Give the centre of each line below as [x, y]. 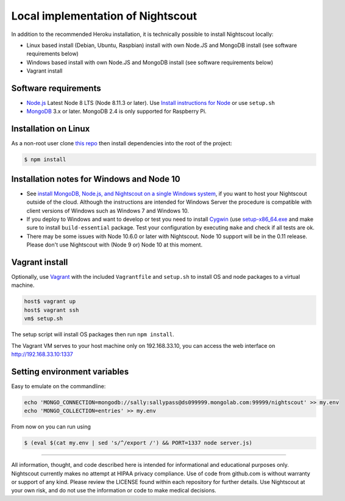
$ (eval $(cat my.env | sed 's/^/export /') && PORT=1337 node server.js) [138, 443]
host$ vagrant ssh [52, 310]
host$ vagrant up [50, 301]
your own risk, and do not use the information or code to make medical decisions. [114, 491]
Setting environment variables [70, 371]
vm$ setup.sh [44, 319]
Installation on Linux [51, 129]
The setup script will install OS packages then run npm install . [93, 334]
